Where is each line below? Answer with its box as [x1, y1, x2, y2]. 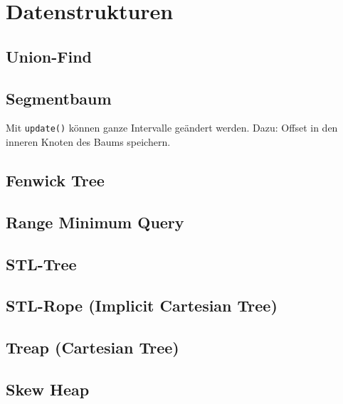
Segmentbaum [6, 87, 112, 109]
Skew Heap [6, 378, 90, 400]
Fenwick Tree [6, 169, 105, 191]
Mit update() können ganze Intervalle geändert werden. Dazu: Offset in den [6, 120, 338, 135]
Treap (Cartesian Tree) [6, 336, 179, 358]
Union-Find [6, 45, 92, 67]
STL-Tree [6, 253, 77, 275]
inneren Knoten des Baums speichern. [6, 134, 171, 149]
